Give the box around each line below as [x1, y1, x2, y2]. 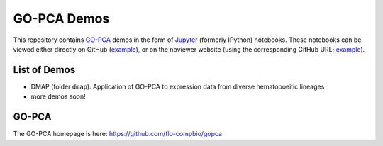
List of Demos [13, 64, 76, 76]
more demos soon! [30, 92, 86, 101]
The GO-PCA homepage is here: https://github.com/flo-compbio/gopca [13, 130, 223, 138]
